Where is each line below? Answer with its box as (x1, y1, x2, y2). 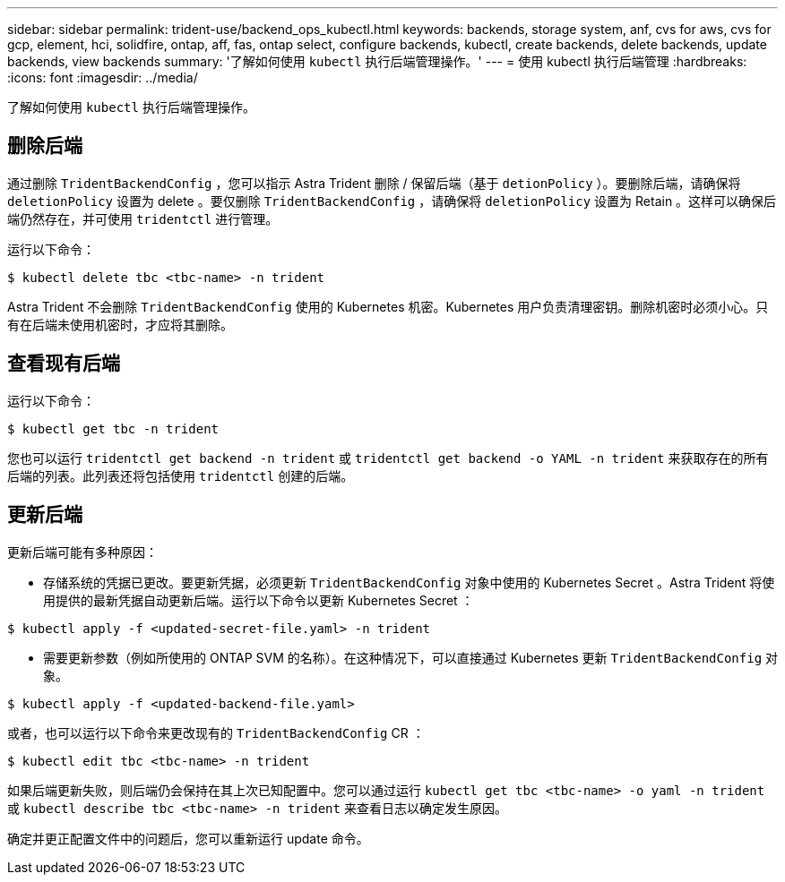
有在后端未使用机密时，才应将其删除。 (7, 316, 233, 332)
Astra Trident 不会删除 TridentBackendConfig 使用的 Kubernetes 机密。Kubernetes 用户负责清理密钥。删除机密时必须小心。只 (7, 298, 769, 314)
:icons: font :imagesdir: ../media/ (7, 70, 198, 85)
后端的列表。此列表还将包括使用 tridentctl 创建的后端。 (7, 467, 354, 484)
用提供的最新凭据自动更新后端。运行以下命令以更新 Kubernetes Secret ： (43, 592, 474, 608)
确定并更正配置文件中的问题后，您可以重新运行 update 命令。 (7, 830, 369, 846)
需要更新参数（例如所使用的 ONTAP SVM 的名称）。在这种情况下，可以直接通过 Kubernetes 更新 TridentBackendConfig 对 (43, 649, 778, 665)
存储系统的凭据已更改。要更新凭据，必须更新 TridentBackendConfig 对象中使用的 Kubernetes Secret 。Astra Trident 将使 (43, 574, 775, 590)
